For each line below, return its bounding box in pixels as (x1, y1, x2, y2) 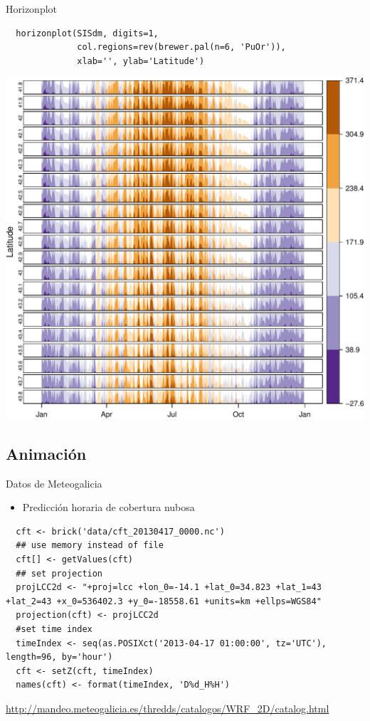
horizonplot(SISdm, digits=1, (16, 28, 159, 38)
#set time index (16, 623, 92, 634)
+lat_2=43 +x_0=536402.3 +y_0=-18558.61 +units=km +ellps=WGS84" (6, 596, 322, 606)
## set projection (16, 568, 103, 579)
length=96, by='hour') (6, 652, 113, 663)
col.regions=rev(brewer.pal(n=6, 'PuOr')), (77, 42, 286, 53)
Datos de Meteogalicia (6, 475, 102, 490)
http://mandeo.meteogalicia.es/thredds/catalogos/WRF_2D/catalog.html (6, 700, 329, 715)
